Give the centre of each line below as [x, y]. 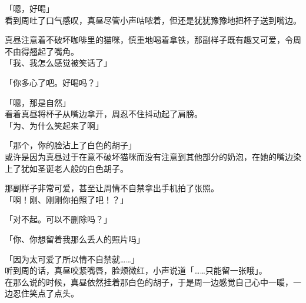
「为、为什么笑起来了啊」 [54, 125]
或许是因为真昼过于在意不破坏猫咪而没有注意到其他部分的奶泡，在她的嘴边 [149, 156]
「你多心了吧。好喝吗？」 [54, 82]
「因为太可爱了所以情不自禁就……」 [72, 259]
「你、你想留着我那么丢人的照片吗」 [75, 239]
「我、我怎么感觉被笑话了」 [58, 63]
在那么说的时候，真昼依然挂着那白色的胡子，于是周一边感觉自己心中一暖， [149, 282]
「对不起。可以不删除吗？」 [58, 219]
